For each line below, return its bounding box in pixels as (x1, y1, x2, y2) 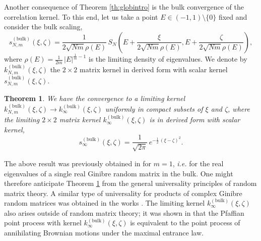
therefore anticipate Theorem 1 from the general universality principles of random (4, 178, 257, 188)
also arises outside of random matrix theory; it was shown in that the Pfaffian (4, 207, 244, 218)
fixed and (218, 11, 247, 22)
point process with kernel (4, 217, 82, 228)
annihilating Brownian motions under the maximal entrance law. (4, 227, 204, 238)
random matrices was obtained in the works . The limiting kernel (4, 198, 205, 208)
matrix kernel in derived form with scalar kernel (80, 64, 228, 74)
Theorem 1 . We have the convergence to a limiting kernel (4, 93, 185, 104)
